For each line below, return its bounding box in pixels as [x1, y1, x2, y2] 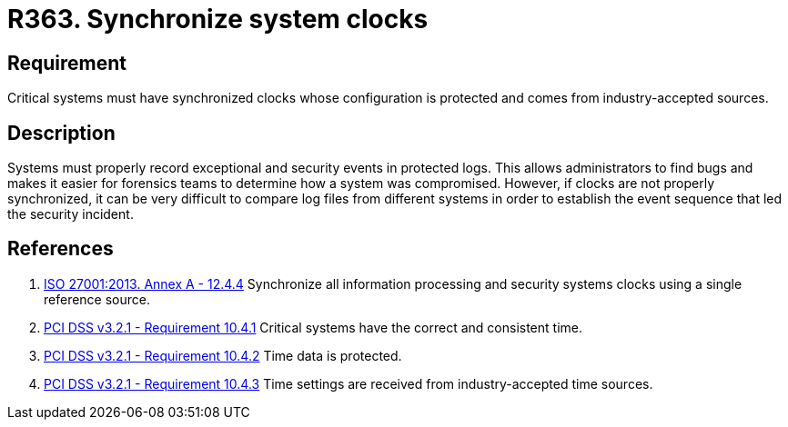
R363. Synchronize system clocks [7, 4, 429, 35]
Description [7, 121, 116, 144]
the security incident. [7, 206, 134, 223]
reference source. [44, 291, 150, 307]
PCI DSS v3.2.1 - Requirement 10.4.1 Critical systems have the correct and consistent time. [44, 319, 582, 335]
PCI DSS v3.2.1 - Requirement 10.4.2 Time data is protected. [44, 347, 402, 363]
